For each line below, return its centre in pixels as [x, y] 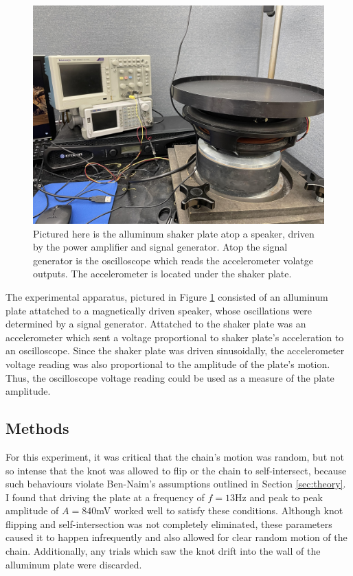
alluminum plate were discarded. [74, 564]
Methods [37, 428]
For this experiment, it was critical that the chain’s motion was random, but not [175, 456]
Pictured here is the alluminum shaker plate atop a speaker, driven [174, 233]
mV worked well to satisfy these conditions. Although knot [220, 510]
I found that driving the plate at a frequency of [105, 497]
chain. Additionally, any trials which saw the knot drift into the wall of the [163, 551]
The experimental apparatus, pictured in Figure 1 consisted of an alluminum [167, 296]
